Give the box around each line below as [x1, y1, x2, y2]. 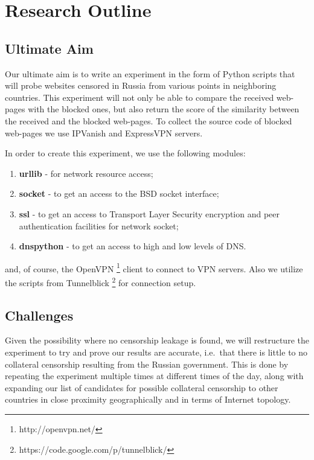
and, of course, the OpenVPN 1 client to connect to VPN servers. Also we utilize [5, 260, 303, 275]
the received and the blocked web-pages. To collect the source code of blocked [5, 114, 292, 127]
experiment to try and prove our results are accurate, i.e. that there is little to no [5, 346, 308, 358]
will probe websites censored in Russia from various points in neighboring [5, 79, 277, 92]
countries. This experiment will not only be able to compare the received [5, 91, 274, 103]
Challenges [5, 305, 74, 324]
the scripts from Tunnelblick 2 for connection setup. [5, 274, 196, 289]
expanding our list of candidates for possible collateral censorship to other [5, 381, 278, 394]
